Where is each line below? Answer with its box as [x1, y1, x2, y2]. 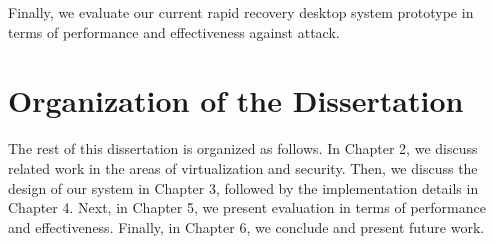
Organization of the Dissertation [8, 80, 464, 121]
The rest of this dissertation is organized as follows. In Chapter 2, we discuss [8, 138, 478, 159]
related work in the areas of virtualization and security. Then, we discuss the [8, 157, 478, 178]
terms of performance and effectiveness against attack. [8, 21, 340, 42]
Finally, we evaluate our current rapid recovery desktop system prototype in [8, 2, 474, 22]
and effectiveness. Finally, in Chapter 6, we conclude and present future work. [8, 216, 485, 237]
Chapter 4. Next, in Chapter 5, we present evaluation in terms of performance [8, 197, 486, 218]
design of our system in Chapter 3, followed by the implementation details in [8, 177, 479, 198]
